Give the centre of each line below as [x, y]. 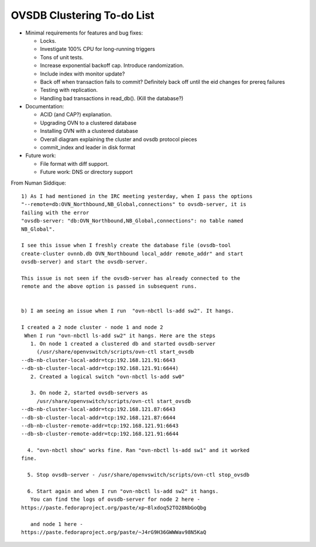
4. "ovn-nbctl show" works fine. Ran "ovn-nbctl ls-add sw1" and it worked [138, 450]
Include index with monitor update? [83, 74]
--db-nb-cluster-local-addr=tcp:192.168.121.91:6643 [98, 360]
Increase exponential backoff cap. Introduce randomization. [112, 66]
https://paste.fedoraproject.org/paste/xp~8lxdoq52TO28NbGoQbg [114, 507]
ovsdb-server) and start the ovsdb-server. [85, 262]
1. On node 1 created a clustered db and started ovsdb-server [123, 343]
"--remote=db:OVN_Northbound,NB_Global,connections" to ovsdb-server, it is [134, 204]
